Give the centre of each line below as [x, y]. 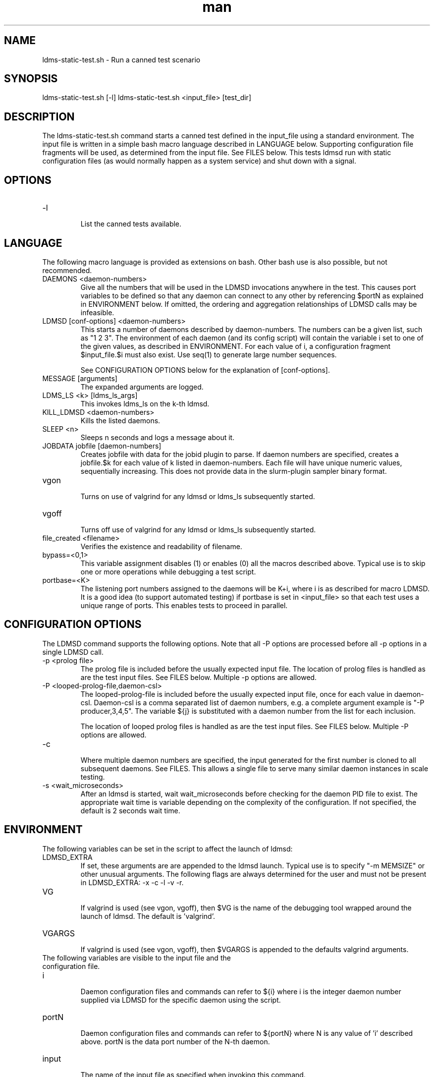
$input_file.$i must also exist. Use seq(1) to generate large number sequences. [209, 354]
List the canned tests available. [131, 224]
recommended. [67, 270]
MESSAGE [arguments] [80, 378]
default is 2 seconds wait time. [130, 810]
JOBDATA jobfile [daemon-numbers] [102, 446]
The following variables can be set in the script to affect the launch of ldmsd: [167, 849]
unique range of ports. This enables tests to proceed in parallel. [184, 605]
